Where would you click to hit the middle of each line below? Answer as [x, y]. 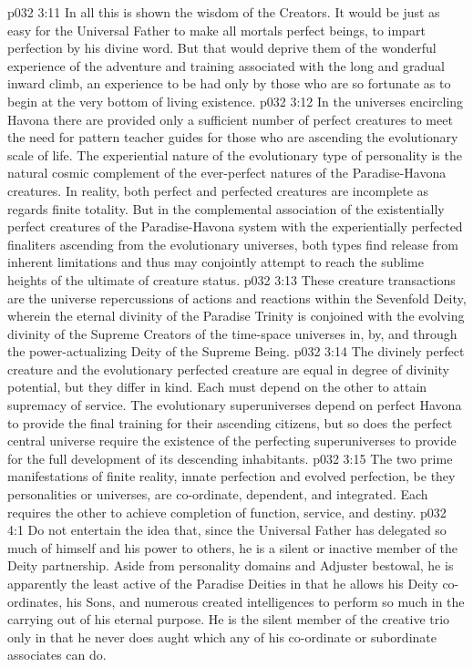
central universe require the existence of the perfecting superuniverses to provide [232, 441]
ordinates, [35, 601]
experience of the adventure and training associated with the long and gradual [226, 65]
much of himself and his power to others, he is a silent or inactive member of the [232, 547]
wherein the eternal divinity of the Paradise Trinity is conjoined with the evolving [236, 316]
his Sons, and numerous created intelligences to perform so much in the [265, 601]
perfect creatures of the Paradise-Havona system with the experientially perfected [235, 226]
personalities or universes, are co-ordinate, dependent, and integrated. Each [218, 494]
